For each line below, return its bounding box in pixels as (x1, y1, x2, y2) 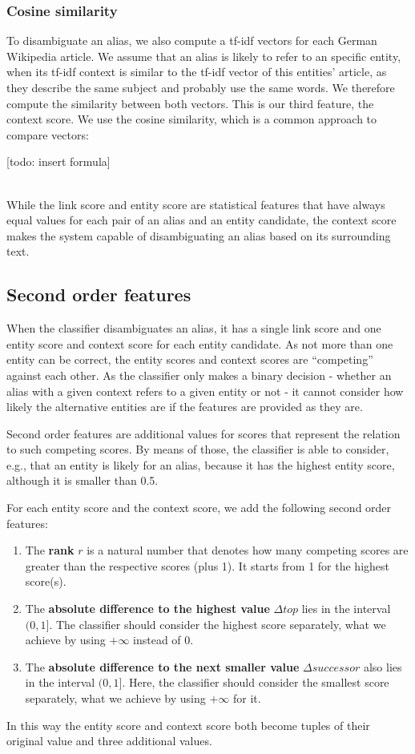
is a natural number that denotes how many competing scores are (87, 542, 409, 558)
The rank (25, 542, 75, 558)
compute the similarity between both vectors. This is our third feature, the (6, 95, 374, 111)
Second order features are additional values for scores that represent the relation (6, 425, 401, 442)
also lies (363, 658, 402, 675)
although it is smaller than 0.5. (6, 472, 159, 489)
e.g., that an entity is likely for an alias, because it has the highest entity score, (6, 456, 395, 473)
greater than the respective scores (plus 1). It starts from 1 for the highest (25, 557, 390, 574)
